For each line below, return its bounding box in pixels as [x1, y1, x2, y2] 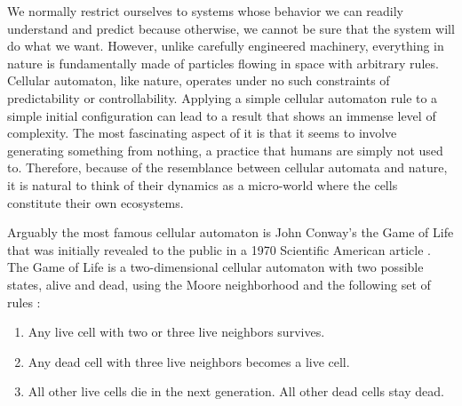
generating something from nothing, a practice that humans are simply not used [7, 140, 443, 159]
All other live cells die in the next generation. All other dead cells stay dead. [28, 382, 444, 401]
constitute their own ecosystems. [7, 193, 184, 211]
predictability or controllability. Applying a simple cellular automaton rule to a [7, 88, 438, 107]
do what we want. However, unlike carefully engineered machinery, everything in [7, 36, 444, 55]
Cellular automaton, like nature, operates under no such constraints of [7, 71, 390, 90]
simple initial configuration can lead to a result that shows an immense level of [7, 106, 436, 124]
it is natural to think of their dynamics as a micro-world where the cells [7, 175, 398, 194]
